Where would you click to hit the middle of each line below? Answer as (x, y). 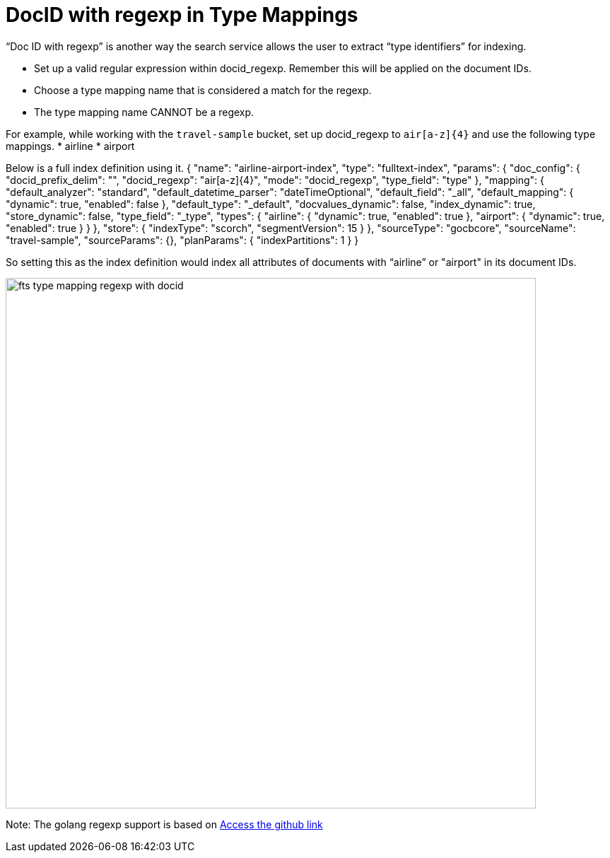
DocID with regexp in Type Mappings (182, 15)
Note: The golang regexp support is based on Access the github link (164, 824)
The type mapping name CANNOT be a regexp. (144, 112)
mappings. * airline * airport (70, 146)
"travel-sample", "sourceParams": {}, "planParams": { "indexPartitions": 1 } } (182, 240)
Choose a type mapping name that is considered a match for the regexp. (203, 90)
